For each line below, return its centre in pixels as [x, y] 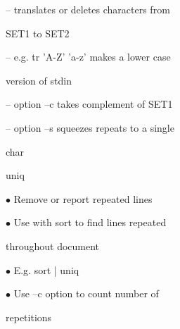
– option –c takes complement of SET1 [89, 104]
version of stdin [39, 80]
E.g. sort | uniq [46, 269]
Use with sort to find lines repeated [90, 222]
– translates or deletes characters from [88, 9]
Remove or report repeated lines [83, 198]
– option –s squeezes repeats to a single [90, 127]
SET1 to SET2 [38, 33]
